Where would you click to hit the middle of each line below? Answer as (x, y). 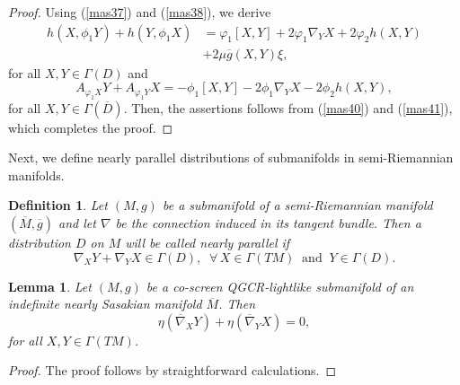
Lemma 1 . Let (50, 286)
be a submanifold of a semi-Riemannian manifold (297, 205)
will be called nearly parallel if (208, 243)
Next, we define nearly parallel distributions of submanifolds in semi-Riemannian (231, 157)
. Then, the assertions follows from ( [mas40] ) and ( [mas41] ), (288, 107)
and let (77, 223)
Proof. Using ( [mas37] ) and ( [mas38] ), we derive (140, 12)
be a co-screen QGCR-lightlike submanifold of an (280, 286)
